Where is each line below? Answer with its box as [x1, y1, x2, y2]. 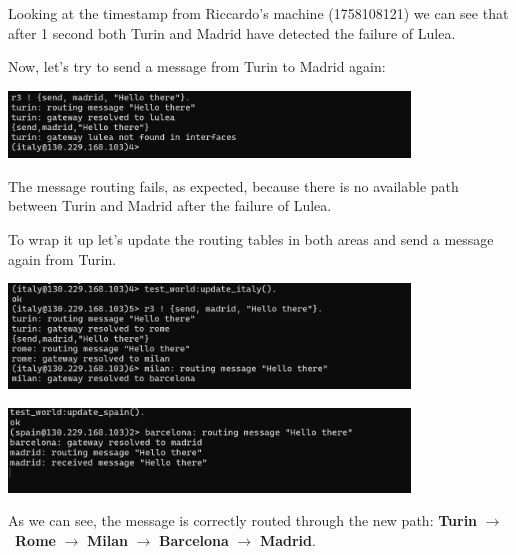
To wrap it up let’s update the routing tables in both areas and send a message [8, 228, 494, 249]
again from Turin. [8, 248, 117, 269]
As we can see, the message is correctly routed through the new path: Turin [8, 510, 478, 531]
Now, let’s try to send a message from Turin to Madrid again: [8, 56, 386, 77]
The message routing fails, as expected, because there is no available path [8, 175, 459, 196]
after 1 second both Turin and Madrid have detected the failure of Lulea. [8, 22, 456, 43]
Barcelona [159, 529, 229, 550]
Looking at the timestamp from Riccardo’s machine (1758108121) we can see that [8, 3, 509, 23]
